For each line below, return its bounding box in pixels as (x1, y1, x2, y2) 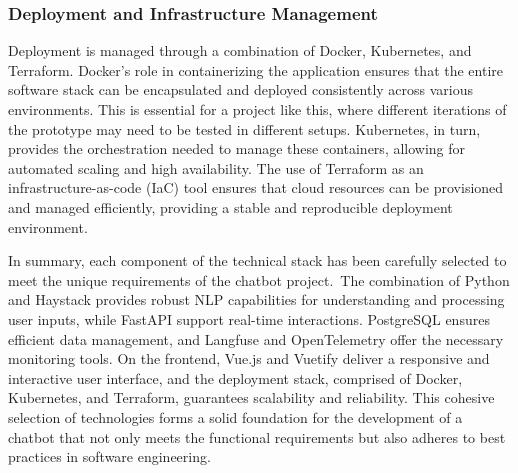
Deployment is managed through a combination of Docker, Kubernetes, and (8, 40, 472, 61)
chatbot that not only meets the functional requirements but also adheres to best (8, 426, 506, 447)
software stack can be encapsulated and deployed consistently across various (8, 79, 474, 100)
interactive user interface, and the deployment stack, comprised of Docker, (8, 367, 463, 388)
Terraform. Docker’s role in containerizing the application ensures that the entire (8, 59, 504, 80)
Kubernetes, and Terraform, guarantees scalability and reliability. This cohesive (8, 387, 495, 408)
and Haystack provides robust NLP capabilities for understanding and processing (8, 289, 505, 310)
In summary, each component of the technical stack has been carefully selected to (8, 250, 507, 271)
